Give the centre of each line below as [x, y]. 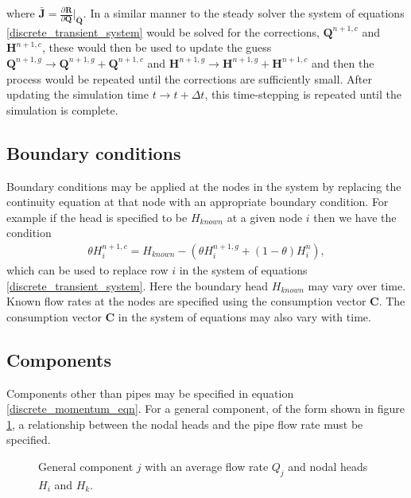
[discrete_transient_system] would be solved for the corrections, [163, 31]
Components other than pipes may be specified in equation [150, 393]
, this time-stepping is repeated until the [303, 94]
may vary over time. [357, 285]
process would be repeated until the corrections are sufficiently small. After [189, 78]
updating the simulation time [78, 94]
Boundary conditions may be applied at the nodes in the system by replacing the [204, 186]
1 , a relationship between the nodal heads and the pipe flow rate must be [185, 424]
